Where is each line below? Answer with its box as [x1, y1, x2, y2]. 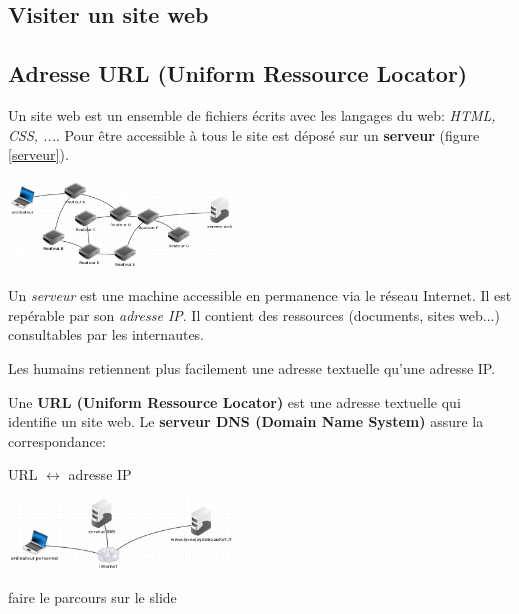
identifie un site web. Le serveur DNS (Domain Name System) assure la [8, 411, 484, 432]
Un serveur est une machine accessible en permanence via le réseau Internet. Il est [8, 285, 512, 306]
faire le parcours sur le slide [8, 586, 177, 607]
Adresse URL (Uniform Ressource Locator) [8, 58, 468, 89]
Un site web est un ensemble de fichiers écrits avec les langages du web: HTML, [8, 104, 496, 125]
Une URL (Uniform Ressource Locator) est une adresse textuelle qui [8, 391, 461, 412]
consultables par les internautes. [8, 324, 204, 345]
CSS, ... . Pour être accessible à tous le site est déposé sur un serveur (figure [8, 124, 480, 145]
